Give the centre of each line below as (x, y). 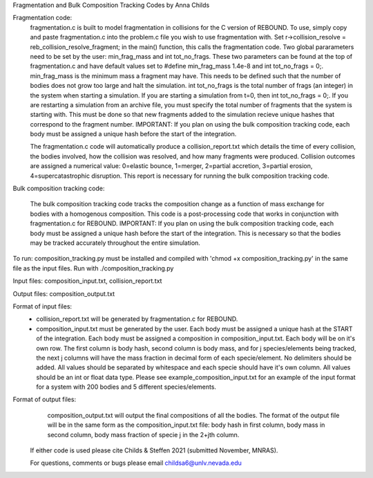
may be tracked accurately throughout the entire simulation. (115, 243)
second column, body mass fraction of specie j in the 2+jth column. (143, 434)
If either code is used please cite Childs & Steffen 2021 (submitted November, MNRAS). (154, 450)
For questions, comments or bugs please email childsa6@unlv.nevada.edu (136, 463)
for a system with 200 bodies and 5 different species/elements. (126, 387)
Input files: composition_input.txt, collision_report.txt (87, 281)
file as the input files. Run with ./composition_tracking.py (93, 268)
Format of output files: (44, 399)
